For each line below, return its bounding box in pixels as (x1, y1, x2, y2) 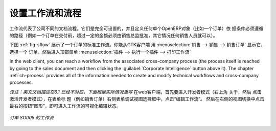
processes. (9, 79, 33, 86)
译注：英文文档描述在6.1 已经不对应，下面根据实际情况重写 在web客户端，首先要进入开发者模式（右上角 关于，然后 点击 (9, 89, 262, 95)
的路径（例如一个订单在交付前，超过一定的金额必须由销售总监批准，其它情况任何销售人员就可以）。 (9, 32, 218, 38)
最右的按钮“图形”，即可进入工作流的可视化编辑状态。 (9, 103, 121, 109)
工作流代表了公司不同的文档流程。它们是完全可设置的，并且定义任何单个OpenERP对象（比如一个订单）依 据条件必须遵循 (9, 25, 264, 31)
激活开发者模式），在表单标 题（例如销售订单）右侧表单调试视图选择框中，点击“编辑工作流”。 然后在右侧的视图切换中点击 (9, 96, 265, 102)
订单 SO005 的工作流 (9, 114, 54, 120)
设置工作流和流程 (9, 8, 82, 19)
